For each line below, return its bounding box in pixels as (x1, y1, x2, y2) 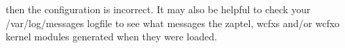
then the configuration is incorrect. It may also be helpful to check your (6, 2, 311, 16)
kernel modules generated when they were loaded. (6, 29, 217, 44)
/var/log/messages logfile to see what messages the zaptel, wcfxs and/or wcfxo (6, 15, 340, 30)
